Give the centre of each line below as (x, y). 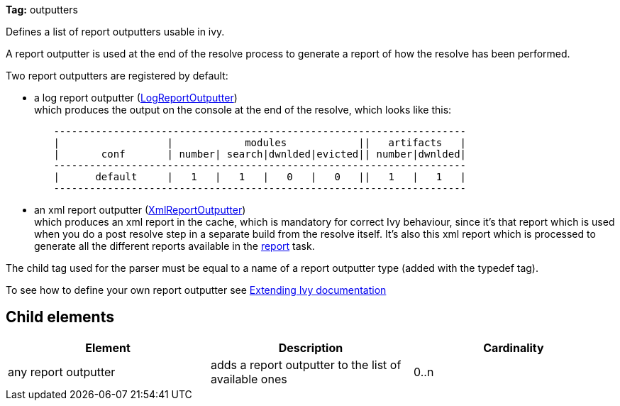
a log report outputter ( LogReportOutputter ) (136, 98)
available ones (249, 379)
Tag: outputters (42, 10)
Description (311, 347)
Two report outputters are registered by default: (117, 76)
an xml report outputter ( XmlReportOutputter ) (140, 210)
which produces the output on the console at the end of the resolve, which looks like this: (243, 110)
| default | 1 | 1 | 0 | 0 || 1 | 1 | (260, 177)
